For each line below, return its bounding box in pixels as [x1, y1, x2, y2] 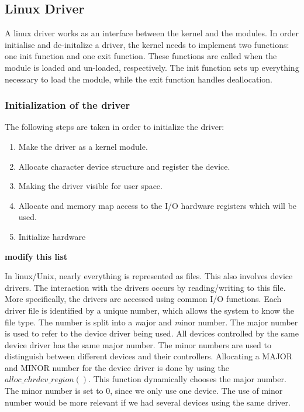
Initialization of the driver [5, 98, 130, 112]
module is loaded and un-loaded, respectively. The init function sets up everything [5, 61, 299, 73]
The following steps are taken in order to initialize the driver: [5, 121, 224, 133]
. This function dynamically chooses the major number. [88, 373, 286, 385]
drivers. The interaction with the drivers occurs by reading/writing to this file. [5, 281, 286, 293]
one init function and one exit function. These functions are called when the [5, 50, 277, 62]
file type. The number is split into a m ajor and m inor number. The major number [5, 315, 298, 328]
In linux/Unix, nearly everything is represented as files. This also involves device [5, 270, 293, 282]
